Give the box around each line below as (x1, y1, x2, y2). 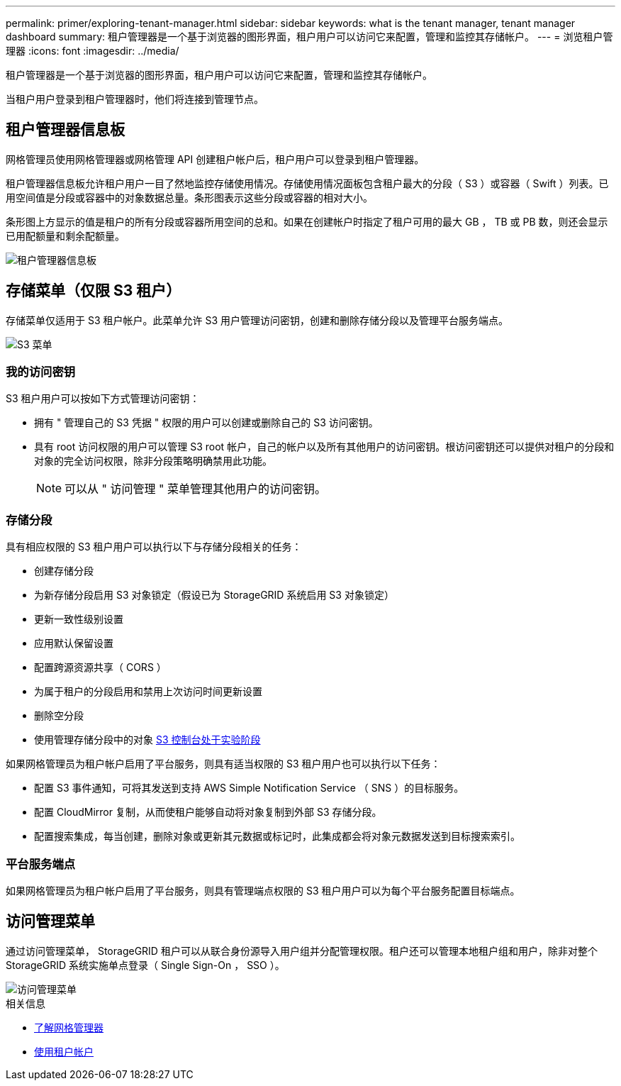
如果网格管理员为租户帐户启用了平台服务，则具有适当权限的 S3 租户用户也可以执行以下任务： (6, 758, 441, 770)
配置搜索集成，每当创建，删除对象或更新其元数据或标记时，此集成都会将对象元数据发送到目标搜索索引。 (34, 830, 520, 843)
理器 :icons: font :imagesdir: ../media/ (6, 45, 179, 57)
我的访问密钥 (6, 365, 76, 379)
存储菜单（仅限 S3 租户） (6, 282, 181, 300)
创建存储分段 (34, 565, 94, 577)
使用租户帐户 (34, 1045, 94, 1058)
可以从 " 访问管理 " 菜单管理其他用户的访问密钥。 (65, 482, 326, 497)
